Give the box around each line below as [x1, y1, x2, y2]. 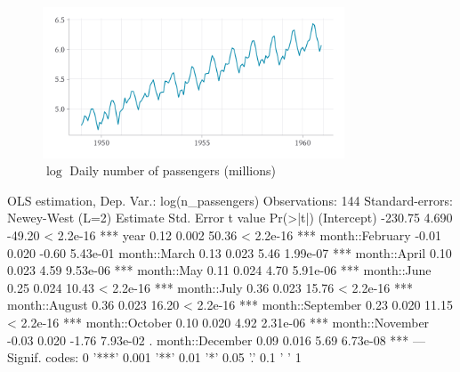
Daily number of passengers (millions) [69, 161, 276, 180]
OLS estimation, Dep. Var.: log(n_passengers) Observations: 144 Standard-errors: [7, 190, 453, 209]
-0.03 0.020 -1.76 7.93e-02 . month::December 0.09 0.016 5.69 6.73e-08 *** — [7, 330, 425, 349]
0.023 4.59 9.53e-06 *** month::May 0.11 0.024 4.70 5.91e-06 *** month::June [7, 261, 432, 279]
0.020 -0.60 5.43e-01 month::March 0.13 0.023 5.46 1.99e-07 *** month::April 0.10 [7, 243, 452, 262]
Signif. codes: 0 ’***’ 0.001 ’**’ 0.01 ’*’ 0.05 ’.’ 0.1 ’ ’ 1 [7, 348, 302, 367]
